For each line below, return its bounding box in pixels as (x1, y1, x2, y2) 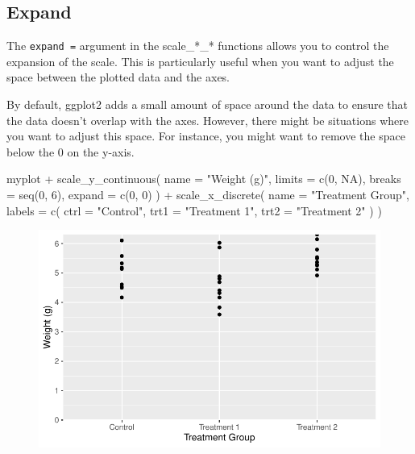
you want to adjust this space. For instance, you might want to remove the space (6, 127, 405, 144)
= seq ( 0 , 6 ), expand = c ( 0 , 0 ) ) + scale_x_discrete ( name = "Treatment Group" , (6, 186, 409, 203)
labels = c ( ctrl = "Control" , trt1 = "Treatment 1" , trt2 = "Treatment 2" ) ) (6, 202, 382, 219)
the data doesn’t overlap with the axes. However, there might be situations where (6, 111, 409, 128)
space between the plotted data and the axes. (6, 69, 230, 85)
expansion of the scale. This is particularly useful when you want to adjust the (6, 52, 394, 69)
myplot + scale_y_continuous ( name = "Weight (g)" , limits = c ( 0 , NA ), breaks (6, 170, 401, 187)
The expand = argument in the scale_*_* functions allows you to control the (6, 37, 389, 54)
